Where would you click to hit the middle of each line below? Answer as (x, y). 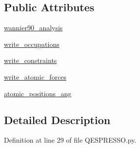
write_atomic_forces (35, 76)
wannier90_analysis (33, 28)
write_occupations (32, 44)
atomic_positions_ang (38, 93)
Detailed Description (57, 119)
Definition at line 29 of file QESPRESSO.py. (70, 140)
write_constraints (30, 60)
